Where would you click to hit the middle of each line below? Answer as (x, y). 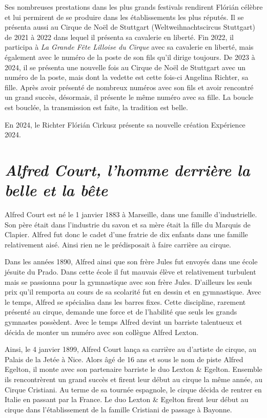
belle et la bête (56, 190)
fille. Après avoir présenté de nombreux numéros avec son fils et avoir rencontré (129, 87)
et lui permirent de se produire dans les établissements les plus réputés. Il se (124, 17)
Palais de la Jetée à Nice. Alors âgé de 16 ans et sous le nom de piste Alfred (124, 359)
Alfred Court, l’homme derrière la (127, 170)
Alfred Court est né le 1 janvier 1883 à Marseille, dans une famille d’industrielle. (131, 214)
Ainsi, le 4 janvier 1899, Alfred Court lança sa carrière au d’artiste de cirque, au (130, 349)
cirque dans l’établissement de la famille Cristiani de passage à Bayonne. (118, 409)
